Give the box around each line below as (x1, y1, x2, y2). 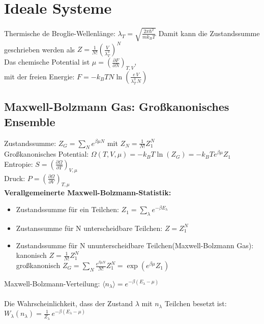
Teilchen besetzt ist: (164, 298, 227, 309)
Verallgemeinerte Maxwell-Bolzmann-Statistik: (4, 187, 171, 197)
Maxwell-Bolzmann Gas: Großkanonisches (4, 99, 229, 114)
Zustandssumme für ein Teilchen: (16, 204, 119, 215)
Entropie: (4, 158, 33, 169)
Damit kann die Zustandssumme (158, 27, 260, 38)
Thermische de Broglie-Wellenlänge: (4, 27, 115, 38)
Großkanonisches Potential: (4, 149, 89, 159)
